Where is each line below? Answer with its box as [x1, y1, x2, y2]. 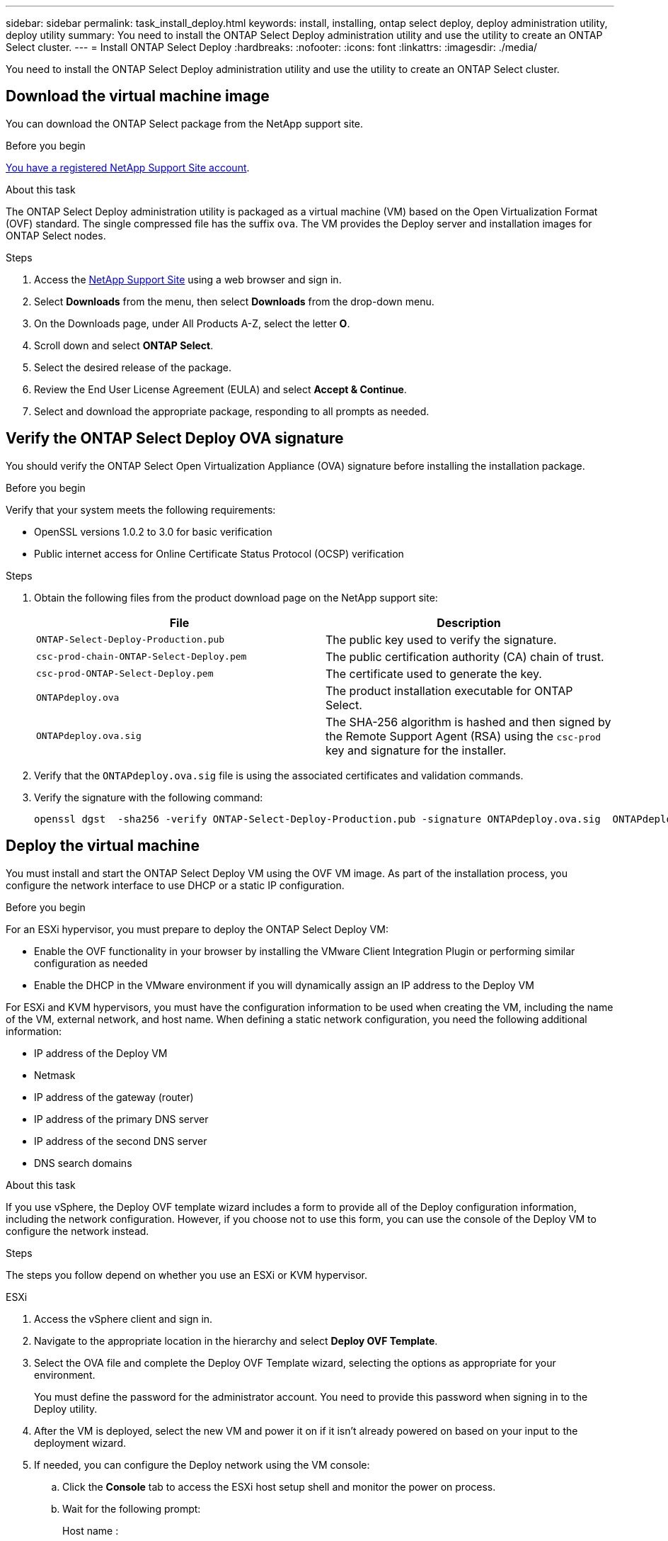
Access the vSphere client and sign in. [34, 1312, 213, 1325]
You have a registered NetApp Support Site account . [6, 161, 250, 174]
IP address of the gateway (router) [34, 1090, 194, 1103]
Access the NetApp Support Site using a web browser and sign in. [34, 273, 342, 286]
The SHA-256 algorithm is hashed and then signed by [326, 714, 611, 729]
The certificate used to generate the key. [326, 666, 542, 681]
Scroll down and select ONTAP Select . [34, 339, 214, 351]
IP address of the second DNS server [34, 1134, 207, 1147]
